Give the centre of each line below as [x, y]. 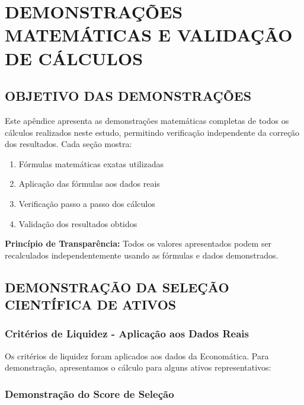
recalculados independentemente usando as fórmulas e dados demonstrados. [142, 255]
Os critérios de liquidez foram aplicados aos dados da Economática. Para [137, 355]
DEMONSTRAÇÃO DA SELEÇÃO [117, 287]
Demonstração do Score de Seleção [89, 393]
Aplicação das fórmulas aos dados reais [89, 184]
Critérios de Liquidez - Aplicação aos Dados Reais [127, 334]
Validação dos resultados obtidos [78, 223]
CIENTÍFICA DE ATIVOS [91, 304]
